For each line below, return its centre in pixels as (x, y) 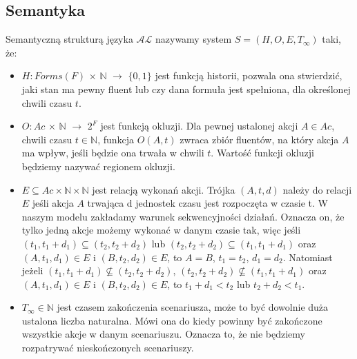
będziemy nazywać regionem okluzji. (98, 166)
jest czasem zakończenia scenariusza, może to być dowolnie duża (193, 307)
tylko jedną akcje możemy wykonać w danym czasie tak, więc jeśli (161, 230)
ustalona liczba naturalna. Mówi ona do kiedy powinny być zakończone (172, 320)
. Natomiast (308, 257)
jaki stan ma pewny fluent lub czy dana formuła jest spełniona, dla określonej (186, 89)
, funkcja (116, 139)
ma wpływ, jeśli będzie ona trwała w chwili (113, 153)
